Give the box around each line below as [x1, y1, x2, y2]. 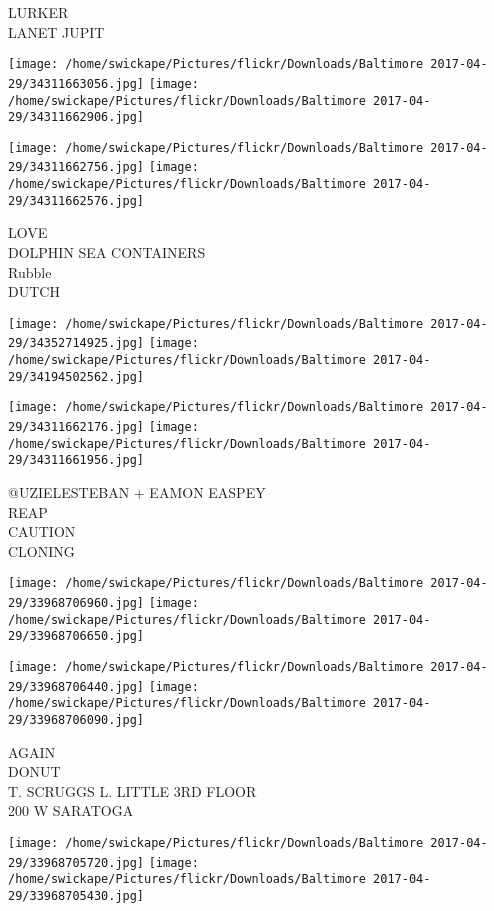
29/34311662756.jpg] [8, 160, 145, 175]
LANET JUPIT [8, 21, 105, 42]
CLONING [8, 540, 75, 561]
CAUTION [8, 521, 76, 542]
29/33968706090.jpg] [8, 713, 145, 728]
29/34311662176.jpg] [8, 420, 145, 435]
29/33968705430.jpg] [8, 889, 145, 904]
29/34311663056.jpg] [8, 76, 145, 91]
